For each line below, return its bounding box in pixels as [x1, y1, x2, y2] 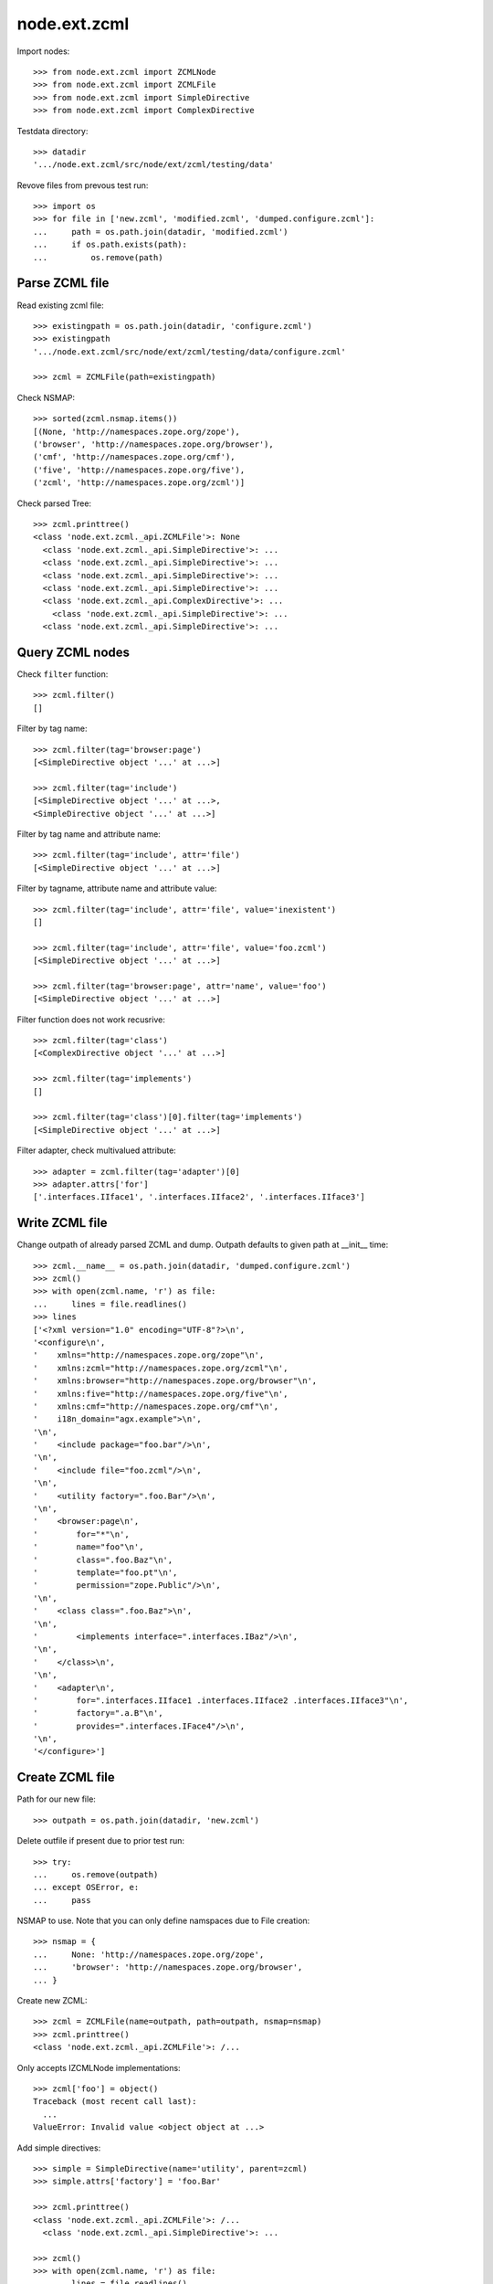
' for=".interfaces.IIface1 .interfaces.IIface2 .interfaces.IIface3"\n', [33, 1695, 409, 1706]
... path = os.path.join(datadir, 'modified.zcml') [33, 227, 288, 237]
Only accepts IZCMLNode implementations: [16, 2062, 182, 2073]
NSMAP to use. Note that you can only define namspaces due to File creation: [16, 1915, 310, 1927]
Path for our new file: [16, 1793, 96, 1804]
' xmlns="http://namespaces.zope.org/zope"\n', [33, 1350, 265, 1360]
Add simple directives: [16, 2142, 101, 2153]
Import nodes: [16, 46, 70, 57]
